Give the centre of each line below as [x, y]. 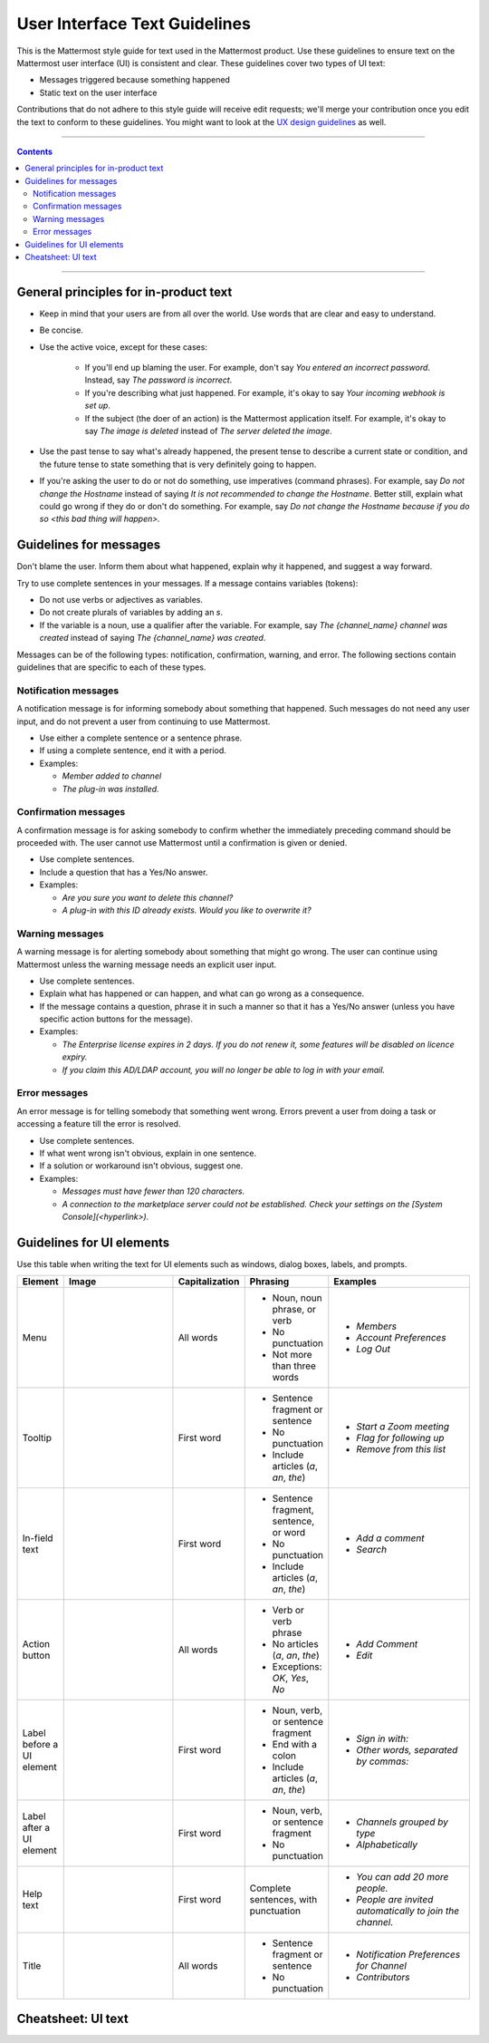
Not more [292, 1355]
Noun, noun [297, 1298]
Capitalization [209, 1282]
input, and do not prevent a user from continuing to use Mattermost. [144, 721]
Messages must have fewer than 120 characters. [153, 1191]
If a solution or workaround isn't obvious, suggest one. [141, 1166]
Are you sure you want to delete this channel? [148, 897]
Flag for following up [400, 1438]
